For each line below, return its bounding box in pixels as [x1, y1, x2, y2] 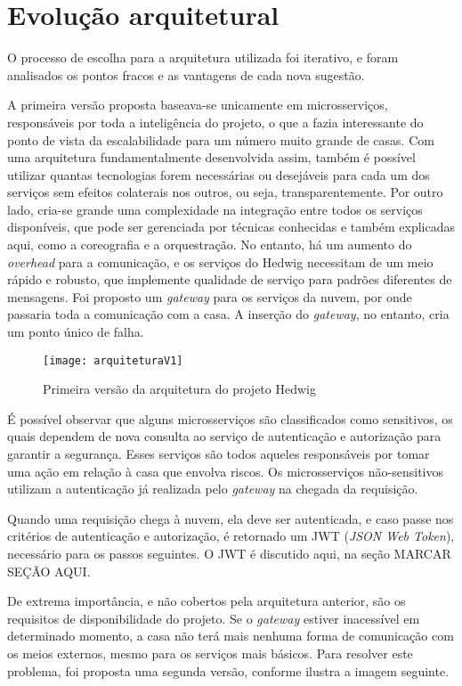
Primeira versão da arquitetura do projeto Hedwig [43, 380, 316, 398]
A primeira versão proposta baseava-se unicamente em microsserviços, [7, 95, 388, 114]
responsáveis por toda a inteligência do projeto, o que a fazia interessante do [7, 112, 424, 131]
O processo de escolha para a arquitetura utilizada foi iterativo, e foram [7, 48, 399, 67]
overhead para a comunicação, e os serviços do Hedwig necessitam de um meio [7, 252, 434, 271]
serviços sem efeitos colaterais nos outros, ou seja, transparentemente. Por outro [7, 183, 443, 201]
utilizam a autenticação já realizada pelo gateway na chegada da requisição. [7, 479, 418, 498]
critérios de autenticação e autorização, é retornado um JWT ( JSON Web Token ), [7, 527, 455, 545]
